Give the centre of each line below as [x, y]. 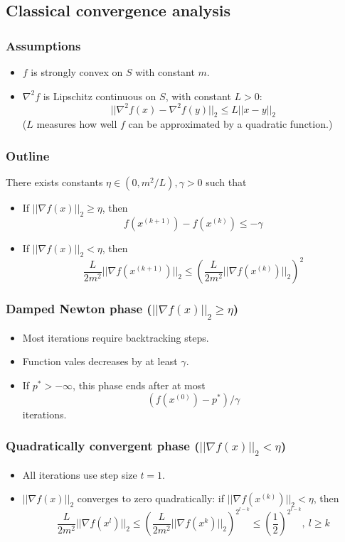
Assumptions [43, 45]
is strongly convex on [77, 72]
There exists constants [54, 182]
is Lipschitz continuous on [100, 96]
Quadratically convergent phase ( [103, 446]
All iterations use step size [80, 474]
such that [226, 182]
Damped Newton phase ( [79, 309]
